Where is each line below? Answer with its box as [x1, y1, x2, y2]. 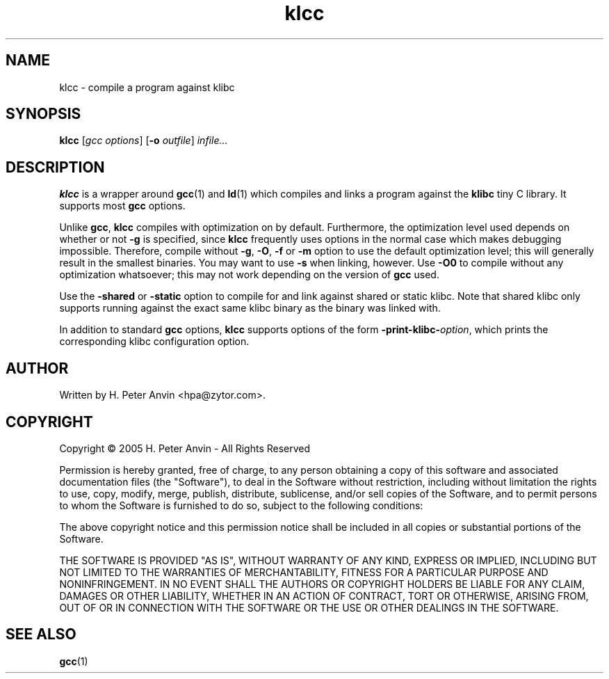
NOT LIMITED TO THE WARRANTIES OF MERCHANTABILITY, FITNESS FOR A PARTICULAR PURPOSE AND [59, 566, 549, 578]
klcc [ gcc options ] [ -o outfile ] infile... [59, 134, 228, 147]
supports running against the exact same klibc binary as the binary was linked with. [59, 302, 441, 314]
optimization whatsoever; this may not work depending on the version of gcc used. [59, 269, 439, 281]
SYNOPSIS [6, 105, 81, 123]
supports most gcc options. [59, 200, 186, 212]
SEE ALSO [6, 625, 76, 644]
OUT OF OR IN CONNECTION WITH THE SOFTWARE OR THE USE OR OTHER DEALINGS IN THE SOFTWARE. [59, 601, 559, 614]
